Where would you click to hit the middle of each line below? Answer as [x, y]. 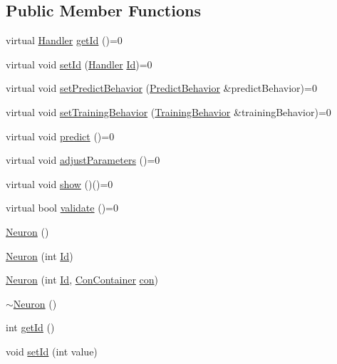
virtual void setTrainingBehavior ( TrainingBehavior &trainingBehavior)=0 [168, 111]
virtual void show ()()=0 [59, 183]
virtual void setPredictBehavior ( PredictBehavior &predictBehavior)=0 [161, 88]
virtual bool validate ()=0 [62, 208]
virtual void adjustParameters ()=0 [83, 160]
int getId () [30, 327]
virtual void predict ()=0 [60, 136]
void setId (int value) [52, 351]
